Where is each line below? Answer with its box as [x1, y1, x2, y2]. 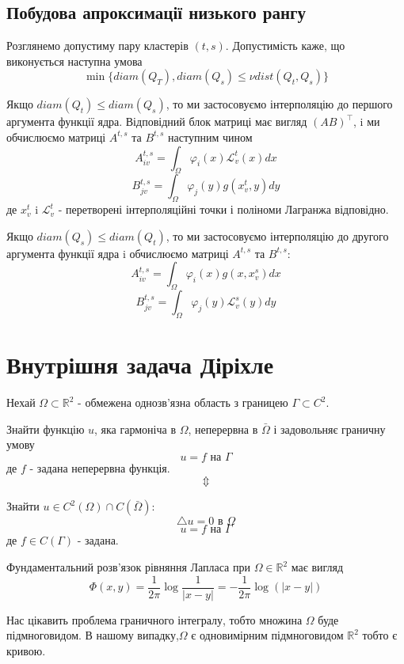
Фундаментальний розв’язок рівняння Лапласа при [6, 559, 250, 575]
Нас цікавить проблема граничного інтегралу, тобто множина [6, 611, 303, 628]
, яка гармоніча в [94, 420, 177, 437]
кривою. [6, 642, 46, 658]
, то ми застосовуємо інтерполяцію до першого [166, 96, 393, 112]
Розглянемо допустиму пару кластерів [6, 37, 189, 54]
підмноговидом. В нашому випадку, [6, 627, 179, 643]
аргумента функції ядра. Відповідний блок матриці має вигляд [6, 113, 307, 130]
